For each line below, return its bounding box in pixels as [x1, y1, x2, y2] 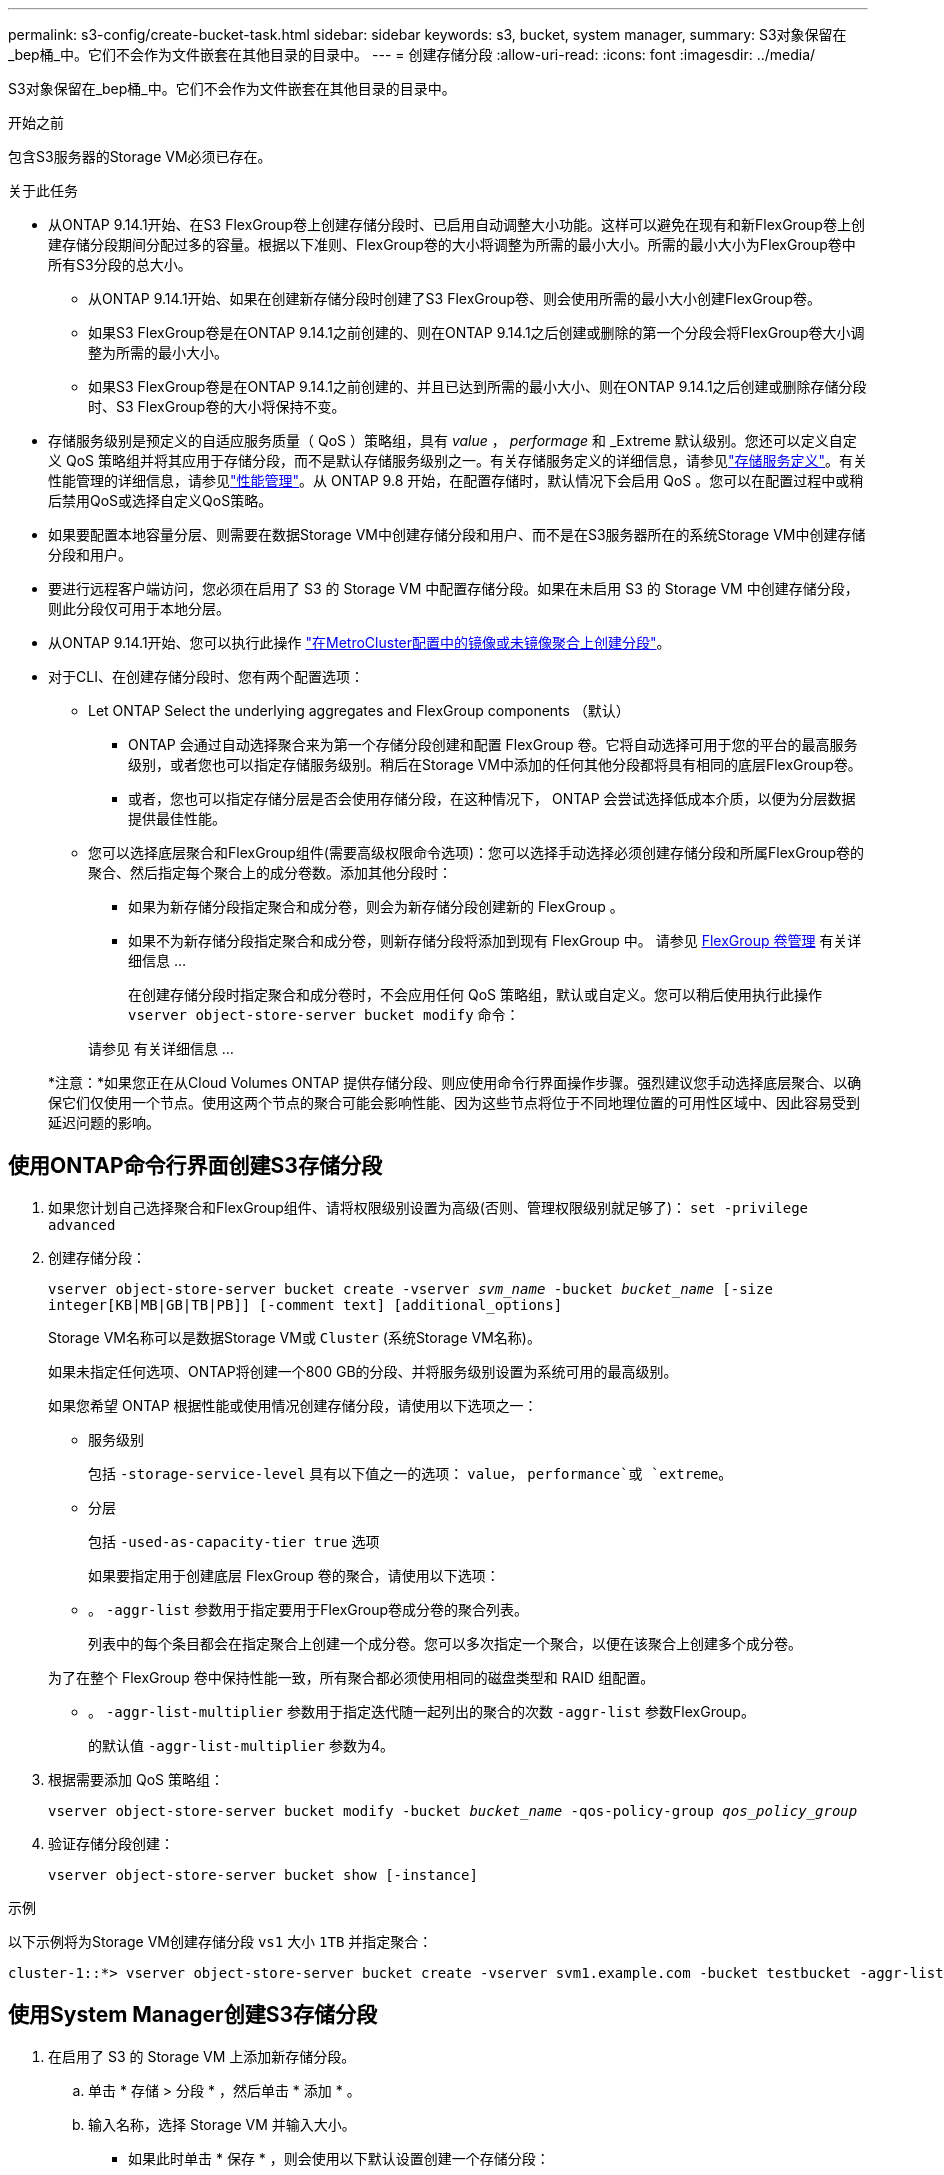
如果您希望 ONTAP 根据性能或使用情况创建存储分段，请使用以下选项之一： [48, 1396, 538, 1414]
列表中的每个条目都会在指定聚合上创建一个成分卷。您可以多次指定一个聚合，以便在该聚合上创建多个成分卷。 [88, 1634, 802, 1652]
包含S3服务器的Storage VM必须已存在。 [8, 148, 272, 165]
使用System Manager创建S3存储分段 [8, 2002, 377, 2028]
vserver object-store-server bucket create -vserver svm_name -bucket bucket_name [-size [48, 1280, 773, 1297]
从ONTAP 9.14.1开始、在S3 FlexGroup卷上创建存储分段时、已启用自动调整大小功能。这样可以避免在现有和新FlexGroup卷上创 [48, 216, 865, 233]
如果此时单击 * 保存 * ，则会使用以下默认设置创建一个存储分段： [128, 2149, 550, 2167]
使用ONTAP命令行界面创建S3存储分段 [8, 1153, 382, 1179]
